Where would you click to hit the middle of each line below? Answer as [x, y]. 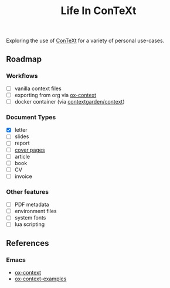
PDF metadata [32, 205]
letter [21, 130]
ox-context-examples [40, 279]
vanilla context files [38, 88]
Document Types [31, 117]
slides [22, 136]
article [22, 156]
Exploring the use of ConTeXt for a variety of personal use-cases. [85, 41]
